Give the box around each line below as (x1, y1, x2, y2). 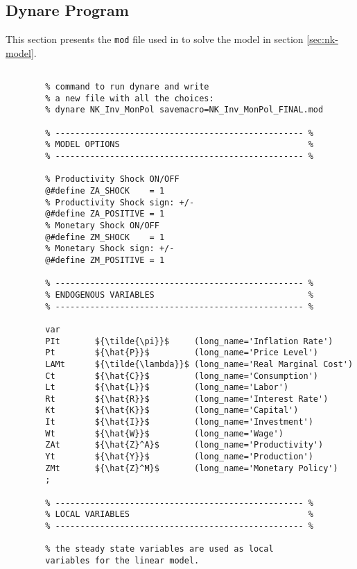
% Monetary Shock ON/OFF (45, 220, 159, 230)
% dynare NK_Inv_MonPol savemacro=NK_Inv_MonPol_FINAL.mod (45, 105, 324, 115)
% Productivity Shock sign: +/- (45, 197, 195, 207)
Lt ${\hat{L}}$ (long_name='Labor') (45, 382, 289, 393)
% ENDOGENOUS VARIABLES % (45, 289, 313, 300)
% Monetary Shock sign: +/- (45, 244, 175, 254)
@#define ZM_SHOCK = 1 (45, 232, 165, 242)
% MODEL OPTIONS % (45, 139, 313, 150)
